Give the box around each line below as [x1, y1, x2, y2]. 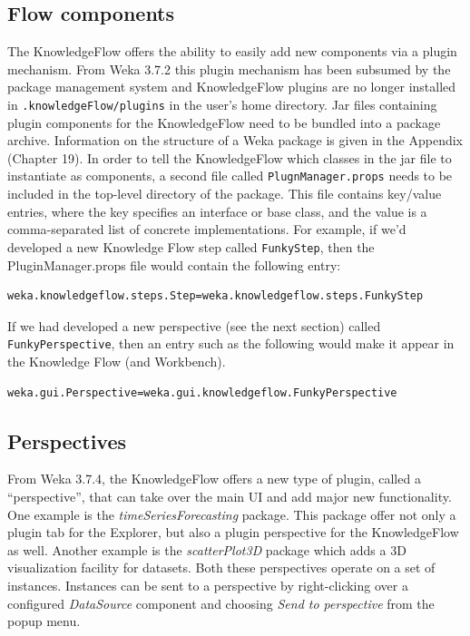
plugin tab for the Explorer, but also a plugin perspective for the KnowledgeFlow [7, 523, 459, 542]
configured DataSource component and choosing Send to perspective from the [7, 593, 435, 612]
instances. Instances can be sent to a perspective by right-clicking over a [7, 575, 408, 594]
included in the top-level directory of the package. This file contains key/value [7, 184, 442, 203]
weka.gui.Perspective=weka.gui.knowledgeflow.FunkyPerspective [7, 386, 397, 399]
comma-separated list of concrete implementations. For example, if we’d [7, 220, 406, 239]
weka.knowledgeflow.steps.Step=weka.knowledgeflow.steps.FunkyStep [7, 289, 424, 303]
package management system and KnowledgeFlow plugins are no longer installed [7, 77, 456, 96]
